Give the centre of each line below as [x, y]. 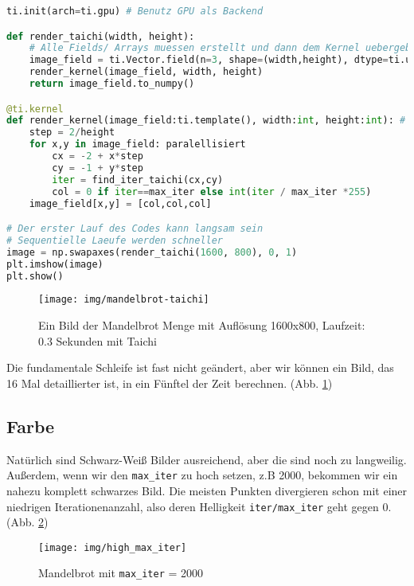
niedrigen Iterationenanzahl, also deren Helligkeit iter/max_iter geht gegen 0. [199, 506]
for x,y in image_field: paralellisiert [137, 145]
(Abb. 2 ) [27, 522]
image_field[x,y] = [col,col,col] [120, 203]
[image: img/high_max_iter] [113, 547]
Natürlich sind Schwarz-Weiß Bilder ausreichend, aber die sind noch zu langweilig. [207, 459]
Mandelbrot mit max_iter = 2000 [121, 573]
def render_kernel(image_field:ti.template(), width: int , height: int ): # [206, 121]
